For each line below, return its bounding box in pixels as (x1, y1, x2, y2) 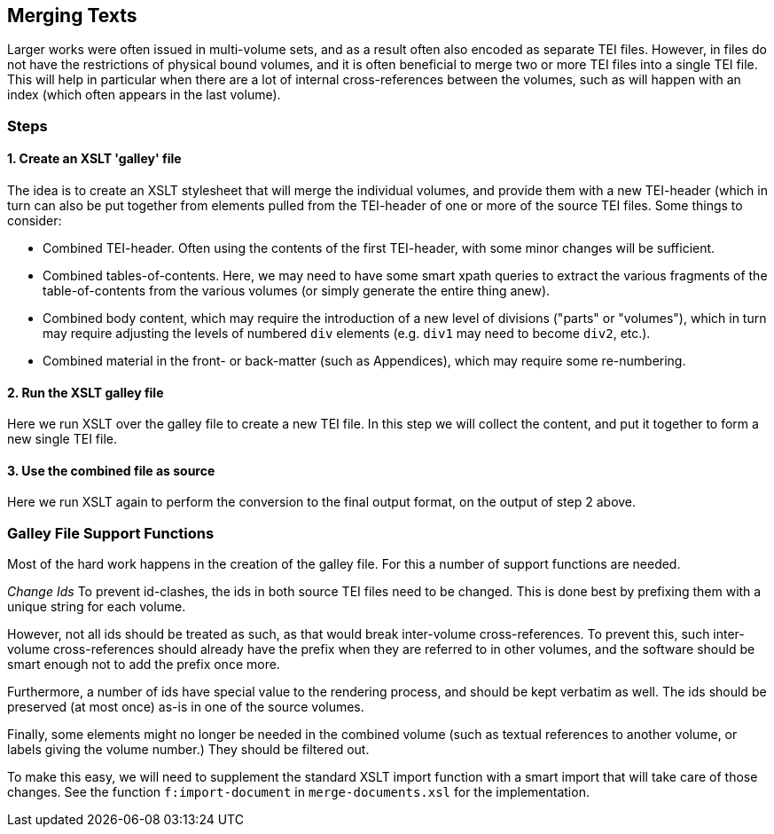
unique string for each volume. (7, 599, 186, 615)
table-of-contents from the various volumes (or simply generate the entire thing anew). (43, 283, 551, 299)
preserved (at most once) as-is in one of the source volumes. (7, 699, 364, 715)
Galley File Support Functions (7, 523, 215, 542)
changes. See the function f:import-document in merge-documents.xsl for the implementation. (7, 784, 590, 800)
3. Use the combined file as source (7, 462, 215, 478)
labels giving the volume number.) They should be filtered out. (7, 742, 370, 758)
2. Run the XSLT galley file (7, 384, 164, 400)
